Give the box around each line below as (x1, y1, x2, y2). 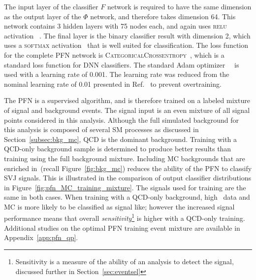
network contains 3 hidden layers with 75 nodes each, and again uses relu (4, 21, 227, 31)
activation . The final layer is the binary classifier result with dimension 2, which (4, 30, 251, 40)
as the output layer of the (4, 11, 81, 21)
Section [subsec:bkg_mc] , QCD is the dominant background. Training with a (4, 134, 237, 144)
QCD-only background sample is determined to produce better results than (4, 143, 231, 154)
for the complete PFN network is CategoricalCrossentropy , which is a (4, 49, 224, 60)
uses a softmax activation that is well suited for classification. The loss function (4, 40, 249, 50)
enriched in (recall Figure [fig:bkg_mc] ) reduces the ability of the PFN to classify (4, 163, 252, 173)
